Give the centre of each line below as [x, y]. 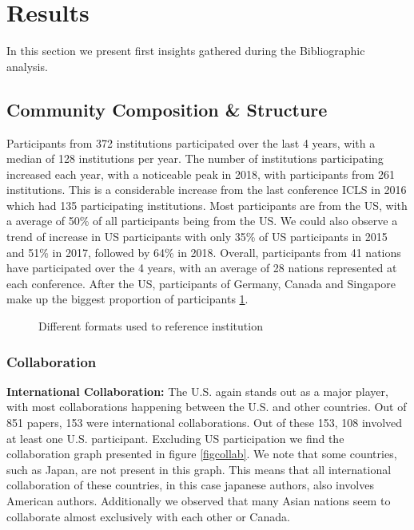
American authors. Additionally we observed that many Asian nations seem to [199, 501]
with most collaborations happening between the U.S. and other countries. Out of [207, 407]
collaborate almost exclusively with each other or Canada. [148, 516]
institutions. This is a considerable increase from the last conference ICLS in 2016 [207, 190]
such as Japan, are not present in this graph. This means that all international [199, 469]
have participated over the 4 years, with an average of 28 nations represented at [202, 268]
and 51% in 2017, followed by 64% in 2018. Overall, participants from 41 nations [204, 252]
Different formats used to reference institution [151, 326]
